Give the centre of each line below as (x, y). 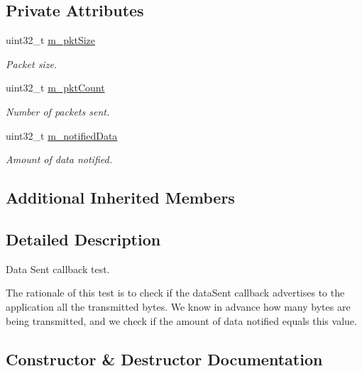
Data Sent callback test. (58, 268)
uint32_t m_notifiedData (62, 135)
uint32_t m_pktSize (51, 40)
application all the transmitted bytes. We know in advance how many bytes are (178, 306)
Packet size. (32, 63)
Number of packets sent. (58, 111)
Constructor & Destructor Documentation (164, 359)
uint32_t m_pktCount (55, 88)
